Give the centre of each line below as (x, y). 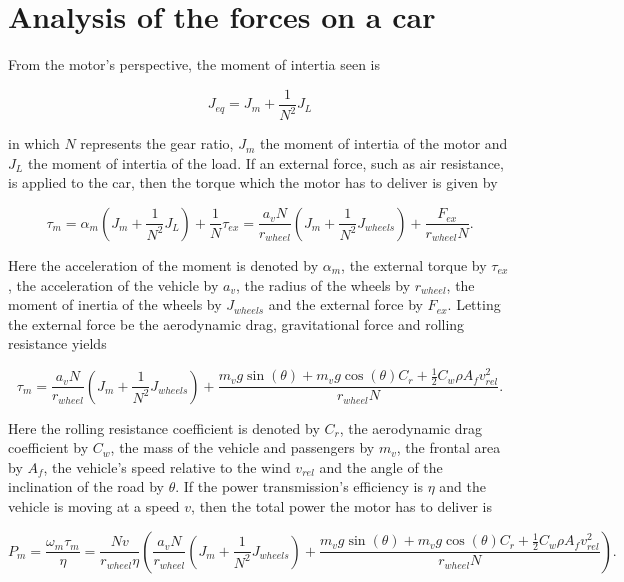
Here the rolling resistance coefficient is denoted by (164, 427)
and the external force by (345, 304)
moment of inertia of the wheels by (115, 304)
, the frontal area (448, 447)
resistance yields (57, 343)
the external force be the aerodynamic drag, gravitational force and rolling (236, 323)
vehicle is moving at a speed (94, 506)
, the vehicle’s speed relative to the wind (167, 466)
